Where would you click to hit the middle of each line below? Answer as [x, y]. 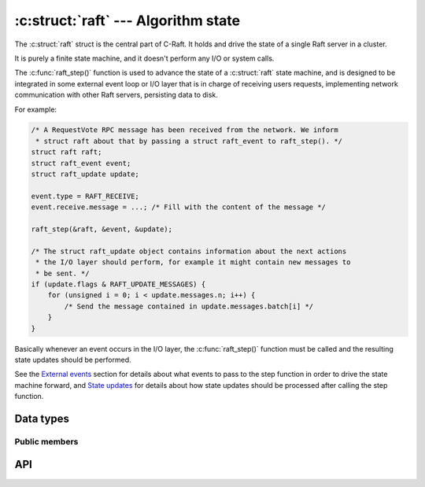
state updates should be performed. [73, 360]
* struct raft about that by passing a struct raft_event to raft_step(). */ [189, 141]
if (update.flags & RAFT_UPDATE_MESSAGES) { [118, 284]
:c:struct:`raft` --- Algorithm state [127, 20]
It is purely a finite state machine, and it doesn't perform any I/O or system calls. [144, 58]
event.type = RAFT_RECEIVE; [85, 196]
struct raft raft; [67, 152]
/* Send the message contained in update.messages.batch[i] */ [189, 306]
